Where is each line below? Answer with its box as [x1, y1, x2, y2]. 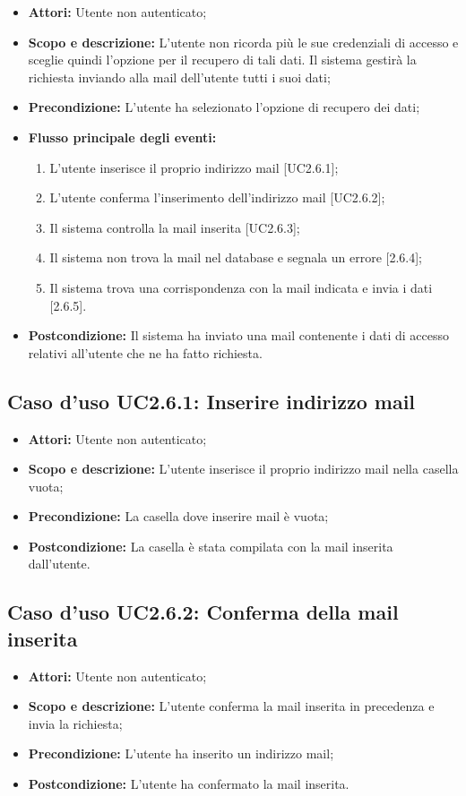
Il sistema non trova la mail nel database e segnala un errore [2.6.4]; [49, 248, 422, 267]
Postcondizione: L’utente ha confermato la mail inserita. [28, 775, 349, 793]
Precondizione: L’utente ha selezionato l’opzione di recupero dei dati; [28, 98, 420, 116]
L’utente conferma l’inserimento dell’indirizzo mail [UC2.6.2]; [49, 188, 385, 207]
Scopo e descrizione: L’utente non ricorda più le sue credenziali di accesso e [28, 32, 459, 51]
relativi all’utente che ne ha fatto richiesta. [28, 343, 263, 362]
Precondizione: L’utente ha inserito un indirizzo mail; [28, 744, 334, 763]
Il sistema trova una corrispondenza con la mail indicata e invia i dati [49, 278, 433, 296]
